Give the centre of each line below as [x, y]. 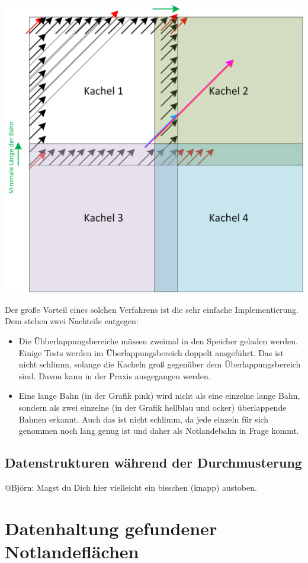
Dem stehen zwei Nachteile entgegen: [72, 321]
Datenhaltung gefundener [111, 528]
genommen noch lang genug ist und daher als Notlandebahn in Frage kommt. [159, 431]
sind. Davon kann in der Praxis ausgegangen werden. [115, 375]
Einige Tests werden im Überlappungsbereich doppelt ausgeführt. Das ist [151, 352]
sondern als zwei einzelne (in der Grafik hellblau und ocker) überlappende [153, 407]
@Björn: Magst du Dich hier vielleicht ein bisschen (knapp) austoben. [131, 487]
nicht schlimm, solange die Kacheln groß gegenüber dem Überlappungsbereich [160, 364]
